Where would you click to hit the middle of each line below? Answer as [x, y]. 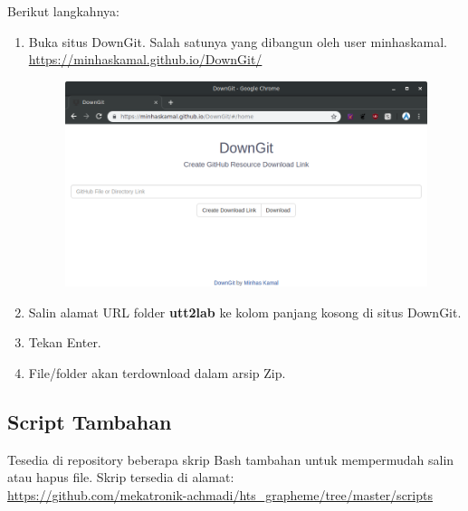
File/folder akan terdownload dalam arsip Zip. [157, 372]
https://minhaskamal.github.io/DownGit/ [145, 59]
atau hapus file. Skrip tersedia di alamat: [121, 477]
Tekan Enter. [65, 342]
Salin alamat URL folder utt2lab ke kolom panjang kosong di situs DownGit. [245, 312]
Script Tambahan [90, 421]
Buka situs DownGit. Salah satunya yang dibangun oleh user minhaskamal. [238, 41]
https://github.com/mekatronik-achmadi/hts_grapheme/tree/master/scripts [220, 494]
